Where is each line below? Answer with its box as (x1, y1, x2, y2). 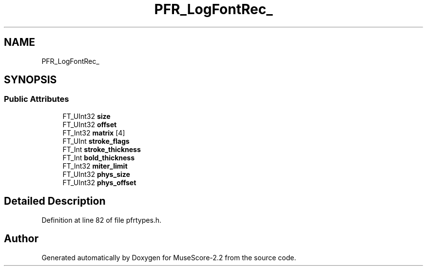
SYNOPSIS (4, 74, 57, 86)
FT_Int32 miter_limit (62, 161, 128, 170)
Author (4, 232, 39, 245)
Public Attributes (4, 94, 69, 104)
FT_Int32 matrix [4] (62, 128, 125, 137)
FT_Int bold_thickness (62, 153, 135, 162)
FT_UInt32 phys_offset (62, 178, 136, 187)
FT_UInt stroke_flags (62, 136, 130, 145)
